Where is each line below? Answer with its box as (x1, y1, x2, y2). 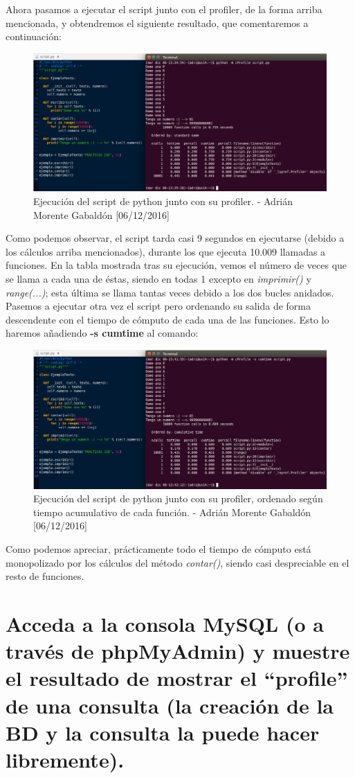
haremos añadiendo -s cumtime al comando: (6, 326, 199, 340)
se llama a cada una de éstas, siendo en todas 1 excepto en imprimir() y (6, 271, 311, 285)
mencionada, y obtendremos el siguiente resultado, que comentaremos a (6, 15, 309, 30)
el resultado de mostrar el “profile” (6, 664, 348, 692)
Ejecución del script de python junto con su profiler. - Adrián (33, 193, 293, 208)
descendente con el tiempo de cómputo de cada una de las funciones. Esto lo (6, 312, 329, 326)
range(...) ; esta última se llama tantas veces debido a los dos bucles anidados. (6, 285, 334, 299)
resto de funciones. (6, 569, 84, 583)
